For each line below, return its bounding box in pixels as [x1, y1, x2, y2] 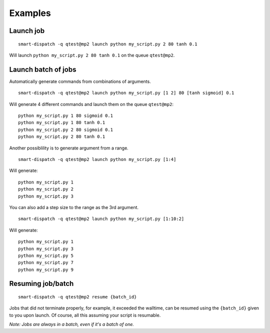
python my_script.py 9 [18, 266, 74, 272]
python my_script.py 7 [18, 260, 74, 265]
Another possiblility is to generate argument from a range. [9, 145, 128, 151]
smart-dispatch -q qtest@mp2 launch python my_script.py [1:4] [18, 156, 176, 162]
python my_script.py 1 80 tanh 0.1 [18, 120, 105, 125]
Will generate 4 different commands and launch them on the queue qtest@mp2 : [9, 101, 173, 107]
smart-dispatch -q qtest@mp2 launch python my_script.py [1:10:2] [18, 216, 184, 222]
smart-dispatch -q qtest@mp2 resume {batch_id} [18, 294, 137, 300]
